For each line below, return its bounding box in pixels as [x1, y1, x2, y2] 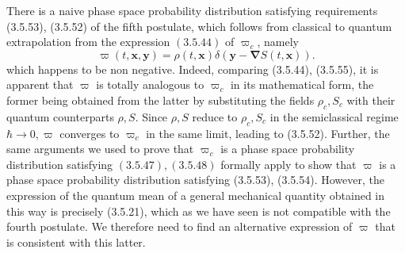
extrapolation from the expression [6, 33, 170, 50]
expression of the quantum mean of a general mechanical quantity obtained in [6, 186, 385, 203]
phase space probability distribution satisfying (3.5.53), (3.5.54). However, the [6, 171, 384, 188]
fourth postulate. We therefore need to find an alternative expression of [6, 218, 353, 235]
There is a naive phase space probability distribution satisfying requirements [6, 2, 378, 18]
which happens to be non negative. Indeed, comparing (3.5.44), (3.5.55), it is [6, 60, 379, 77]
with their [346, 91, 395, 108]
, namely [257, 33, 299, 50]
